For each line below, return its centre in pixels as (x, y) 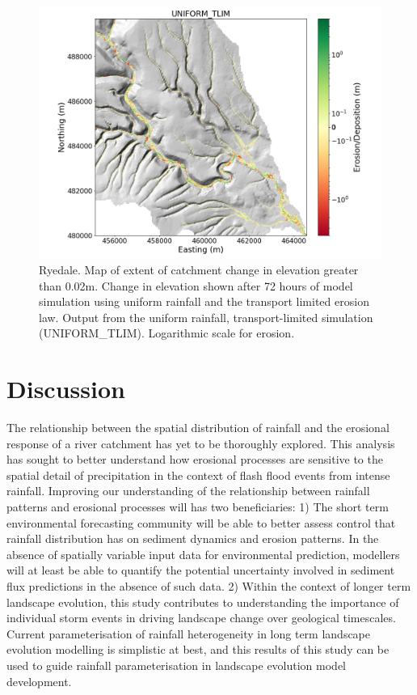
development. (39, 681)
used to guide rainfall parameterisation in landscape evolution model (176, 665)
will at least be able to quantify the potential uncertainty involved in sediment (201, 570)
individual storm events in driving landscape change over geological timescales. (201, 618)
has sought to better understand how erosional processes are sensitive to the (195, 459)
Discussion (66, 389)
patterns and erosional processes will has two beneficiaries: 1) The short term (198, 507)
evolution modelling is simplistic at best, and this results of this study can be (198, 649)
